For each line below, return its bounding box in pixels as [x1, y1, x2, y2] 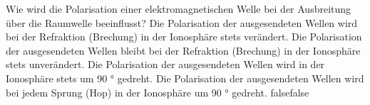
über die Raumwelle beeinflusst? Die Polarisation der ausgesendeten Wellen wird [6, 15, 358, 30]
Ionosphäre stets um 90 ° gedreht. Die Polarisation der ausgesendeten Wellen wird [6, 70, 364, 85]
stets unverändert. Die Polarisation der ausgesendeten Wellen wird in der [6, 57, 325, 72]
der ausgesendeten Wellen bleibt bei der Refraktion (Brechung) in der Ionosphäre [6, 43, 361, 57]
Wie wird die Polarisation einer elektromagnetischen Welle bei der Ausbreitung [6, 1, 351, 16]
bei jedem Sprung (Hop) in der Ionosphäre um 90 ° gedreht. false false [6, 84, 309, 99]
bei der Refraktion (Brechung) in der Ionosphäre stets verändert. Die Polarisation [6, 29, 362, 44]
